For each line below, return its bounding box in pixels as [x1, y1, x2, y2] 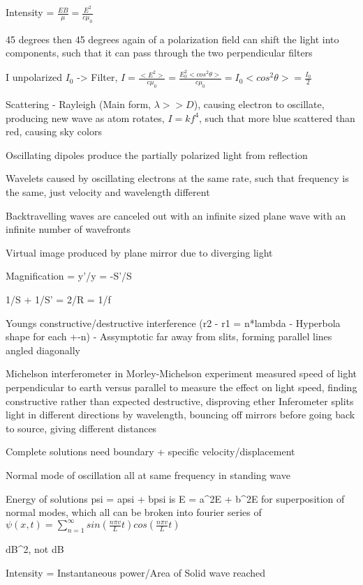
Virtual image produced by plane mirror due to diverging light [6, 245, 273, 259]
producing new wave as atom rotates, [6, 110, 165, 125]
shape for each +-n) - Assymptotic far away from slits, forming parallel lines [6, 329, 332, 344]
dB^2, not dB [6, 542, 64, 556]
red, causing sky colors [6, 124, 102, 139]
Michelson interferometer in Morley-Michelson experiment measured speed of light [6, 366, 357, 381]
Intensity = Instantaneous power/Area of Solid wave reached [6, 565, 266, 579]
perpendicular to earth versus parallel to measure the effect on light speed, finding [6, 380, 357, 395]
